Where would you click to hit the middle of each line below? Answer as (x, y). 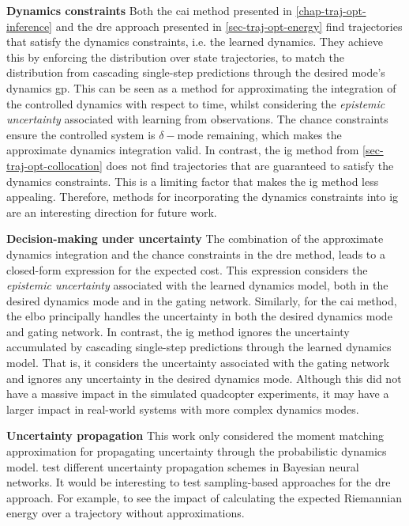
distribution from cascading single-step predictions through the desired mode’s (196, 72)
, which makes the (298, 134)
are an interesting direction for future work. (112, 212)
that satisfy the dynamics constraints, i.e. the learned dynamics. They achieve (195, 42)
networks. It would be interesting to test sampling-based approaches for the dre (199, 482)
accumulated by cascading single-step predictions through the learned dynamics (199, 347)
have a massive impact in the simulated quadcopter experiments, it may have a (198, 394)
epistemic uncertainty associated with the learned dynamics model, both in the (197, 285)
